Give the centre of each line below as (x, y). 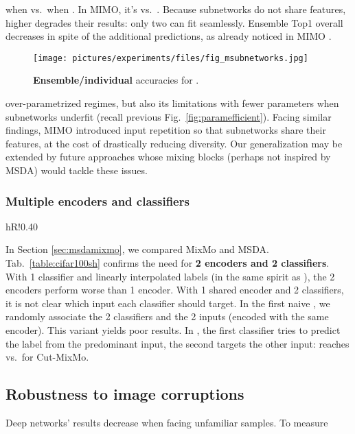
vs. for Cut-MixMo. (47, 357)
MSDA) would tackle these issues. (77, 170)
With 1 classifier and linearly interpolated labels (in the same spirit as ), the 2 (170, 276)
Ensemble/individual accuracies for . (116, 80)
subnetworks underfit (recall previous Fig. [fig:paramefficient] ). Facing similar (169, 116)
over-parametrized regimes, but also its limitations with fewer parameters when (172, 103)
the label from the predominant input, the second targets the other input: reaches (177, 343)
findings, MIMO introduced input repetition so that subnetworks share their (166, 130)
